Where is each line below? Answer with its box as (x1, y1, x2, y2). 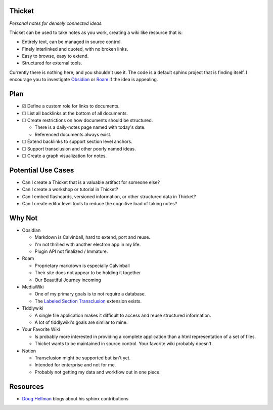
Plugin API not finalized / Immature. (34, 248, 108, 254)
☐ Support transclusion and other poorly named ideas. (22, 145, 136, 152)
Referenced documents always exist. (34, 131, 112, 137)
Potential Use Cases (9, 166, 74, 174)
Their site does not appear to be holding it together (34, 270, 141, 276)
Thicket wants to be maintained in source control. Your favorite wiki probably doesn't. (34, 341, 213, 347)
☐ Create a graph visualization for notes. (22, 153, 107, 159)
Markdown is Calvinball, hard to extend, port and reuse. (34, 234, 151, 240)
